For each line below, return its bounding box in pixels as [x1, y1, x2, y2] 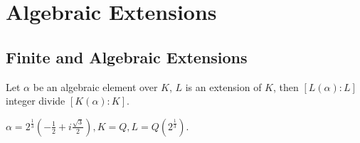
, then [272, 79, 299, 94]
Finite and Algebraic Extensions [6, 46, 248, 68]
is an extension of [185, 79, 262, 94]
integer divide [6, 93, 65, 108]
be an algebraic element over [33, 79, 158, 94]
